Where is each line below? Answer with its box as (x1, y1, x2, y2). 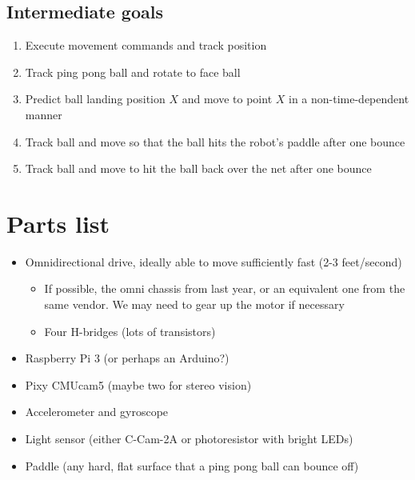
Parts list (6, 206, 110, 239)
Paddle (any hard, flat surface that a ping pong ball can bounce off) (25, 457, 359, 474)
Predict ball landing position (25, 90, 166, 107)
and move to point (182, 90, 273, 107)
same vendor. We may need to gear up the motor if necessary (44, 296, 345, 313)
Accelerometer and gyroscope (25, 403, 169, 420)
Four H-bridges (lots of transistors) (44, 322, 216, 339)
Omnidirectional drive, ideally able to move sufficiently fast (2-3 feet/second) (25, 253, 402, 270)
